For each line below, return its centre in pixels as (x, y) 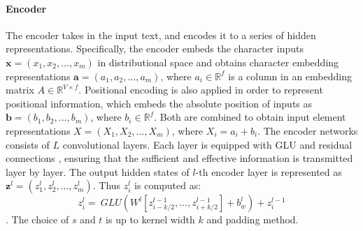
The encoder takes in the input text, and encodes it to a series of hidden (161, 35)
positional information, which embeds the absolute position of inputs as (159, 103)
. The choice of (37, 219)
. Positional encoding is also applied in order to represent (201, 90)
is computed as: (168, 185)
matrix (20, 90)
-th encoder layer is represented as (269, 171)
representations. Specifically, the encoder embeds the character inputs (155, 49)
